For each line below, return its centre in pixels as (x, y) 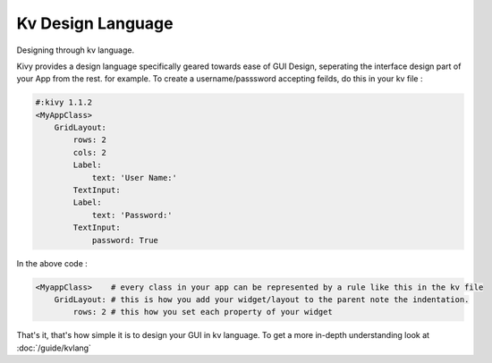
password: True (125, 240)
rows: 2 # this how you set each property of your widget (203, 312)
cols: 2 (90, 152)
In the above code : (52, 263)
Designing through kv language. (75, 50)
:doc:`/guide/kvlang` (54, 348)
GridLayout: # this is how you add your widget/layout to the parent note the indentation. (262, 299)
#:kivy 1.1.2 (64, 102)
